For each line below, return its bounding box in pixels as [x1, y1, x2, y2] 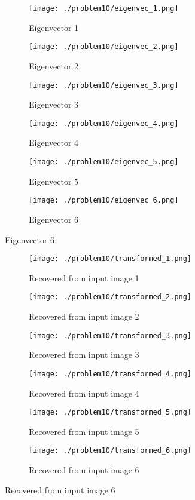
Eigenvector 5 [29, 174, 79, 187]
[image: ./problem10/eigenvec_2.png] [29, 42, 179, 51]
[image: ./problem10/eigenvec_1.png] [29, 4, 179, 13]
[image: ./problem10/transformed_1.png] [29, 254, 192, 263]
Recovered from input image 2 [29, 310, 139, 322]
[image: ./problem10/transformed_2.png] [29, 293, 192, 302]
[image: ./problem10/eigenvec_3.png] [29, 81, 179, 90]
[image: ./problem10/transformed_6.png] [29, 446, 192, 455]
